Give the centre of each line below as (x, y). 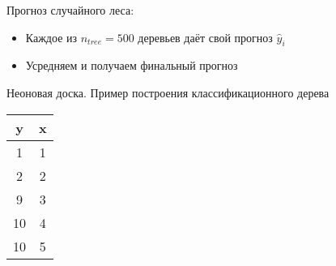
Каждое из (51, 37)
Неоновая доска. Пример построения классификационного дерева (168, 92)
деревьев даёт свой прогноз (205, 37)
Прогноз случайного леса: (70, 10)
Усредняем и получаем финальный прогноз (132, 65)
